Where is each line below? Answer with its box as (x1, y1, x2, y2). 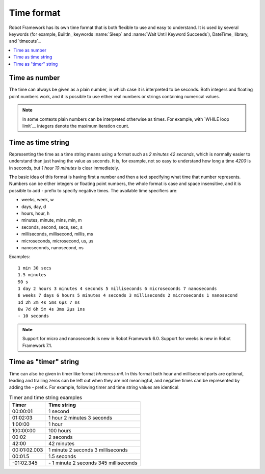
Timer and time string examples (9, 394, 82, 401)
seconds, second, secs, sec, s (21, 224, 83, 230)
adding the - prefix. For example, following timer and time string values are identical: (9, 384, 180, 390)
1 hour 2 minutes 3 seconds (48, 415, 112, 421)
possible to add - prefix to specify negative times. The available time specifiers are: (9, 187, 178, 193)
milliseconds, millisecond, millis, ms (21, 231, 93, 237)
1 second (48, 408, 70, 415)
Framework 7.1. (22, 342, 53, 348)
